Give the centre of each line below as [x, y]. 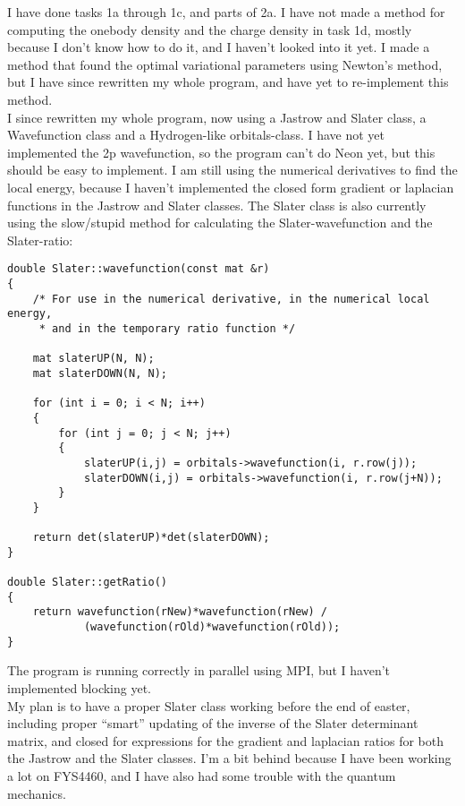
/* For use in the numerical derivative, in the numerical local [231, 299]
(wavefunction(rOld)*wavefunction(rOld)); [212, 627]
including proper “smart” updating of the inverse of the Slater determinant [213, 723]
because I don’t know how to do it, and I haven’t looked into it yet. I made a [219, 47]
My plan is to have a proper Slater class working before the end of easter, [209, 705]
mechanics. [37, 793]
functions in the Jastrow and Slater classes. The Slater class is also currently [217, 205]
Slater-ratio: [40, 240]
